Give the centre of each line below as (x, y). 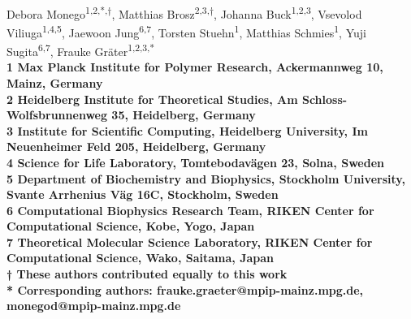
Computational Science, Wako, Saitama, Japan (140, 258)
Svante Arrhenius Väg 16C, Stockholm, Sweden (143, 194)
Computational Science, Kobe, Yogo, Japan (131, 226)
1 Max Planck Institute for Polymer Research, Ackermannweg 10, (195, 67)
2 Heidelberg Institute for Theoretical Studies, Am (152, 99)
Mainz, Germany (55, 82)
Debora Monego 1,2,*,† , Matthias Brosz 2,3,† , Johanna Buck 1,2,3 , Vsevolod (184, 12)
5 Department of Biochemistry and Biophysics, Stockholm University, (206, 178)
